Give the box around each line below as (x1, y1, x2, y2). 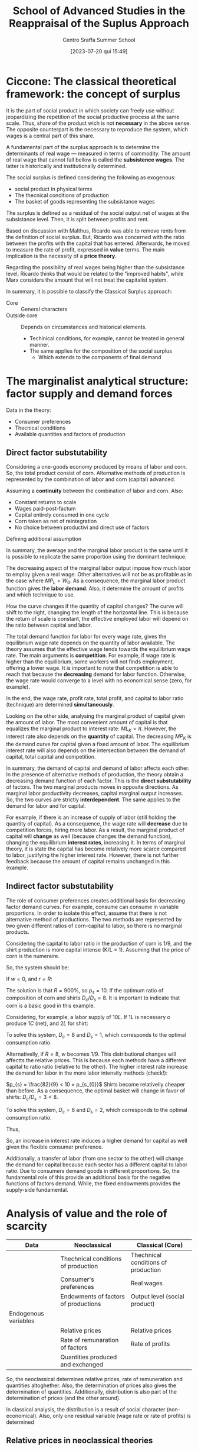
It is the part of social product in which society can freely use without (6, 107, 174, 114)
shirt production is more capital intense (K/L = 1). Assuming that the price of (6, 946, 190, 953)
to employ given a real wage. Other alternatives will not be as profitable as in (6, 571, 192, 578)
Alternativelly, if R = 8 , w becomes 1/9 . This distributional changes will (6, 1050, 176, 1057)
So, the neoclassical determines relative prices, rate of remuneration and (6, 1375, 183, 1382)
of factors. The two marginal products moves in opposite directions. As (6, 783, 179, 791)
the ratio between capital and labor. (6, 621, 93, 628)
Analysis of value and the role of (6, 1207, 168, 1220)
